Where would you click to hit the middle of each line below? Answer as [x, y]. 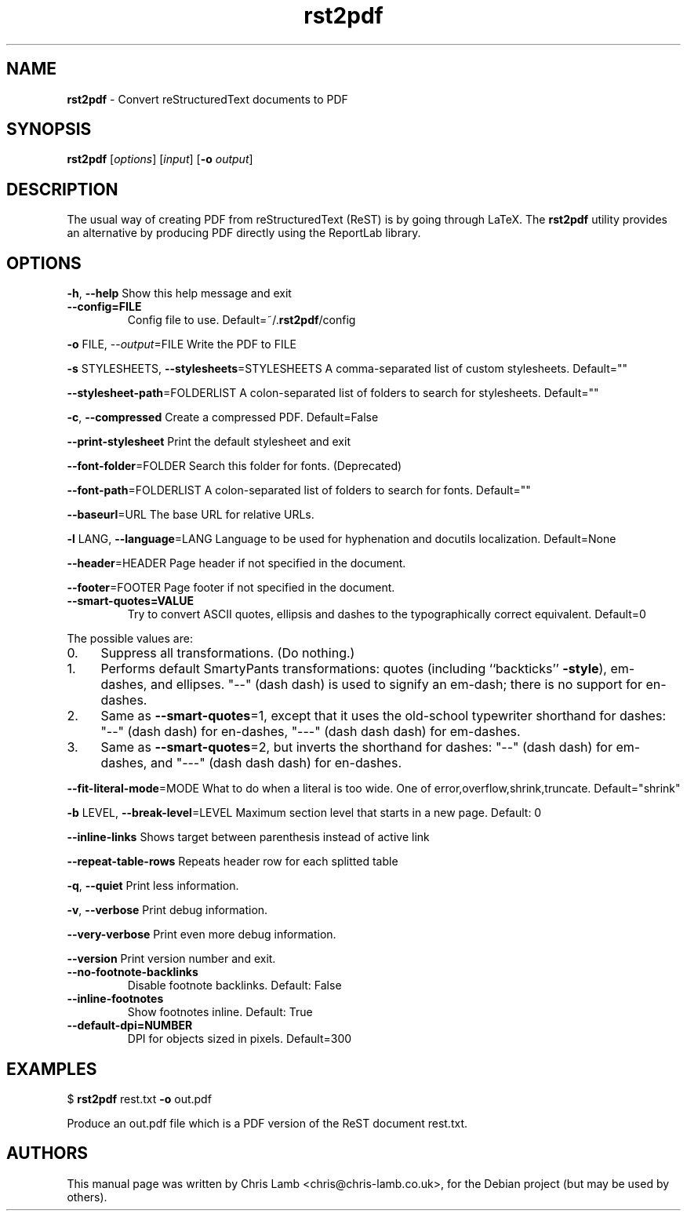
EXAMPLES [52, 1069]
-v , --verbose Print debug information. [167, 910]
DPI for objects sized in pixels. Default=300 [240, 1039]
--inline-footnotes [115, 999]
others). [87, 1197]
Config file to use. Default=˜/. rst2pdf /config [242, 320]
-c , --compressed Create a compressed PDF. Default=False [223, 417]
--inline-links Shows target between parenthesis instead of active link [248, 837]
